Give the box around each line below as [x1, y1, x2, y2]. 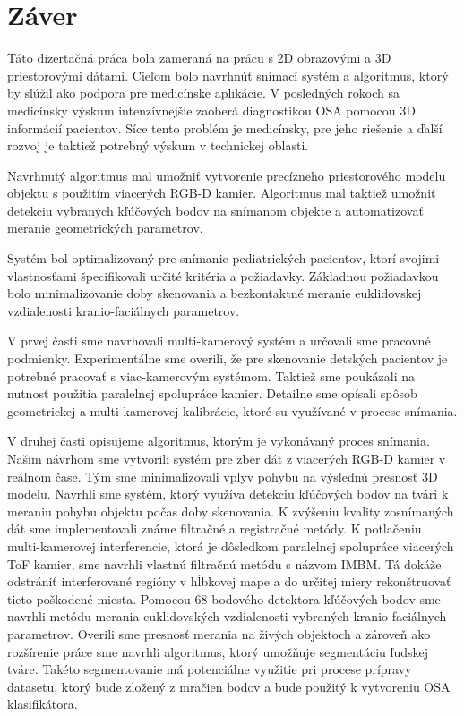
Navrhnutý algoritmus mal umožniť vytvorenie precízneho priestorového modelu [7, 166, 446, 184]
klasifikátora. [7, 695, 78, 713]
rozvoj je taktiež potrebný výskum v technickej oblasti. [7, 136, 309, 155]
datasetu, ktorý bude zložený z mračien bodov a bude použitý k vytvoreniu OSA [7, 677, 451, 695]
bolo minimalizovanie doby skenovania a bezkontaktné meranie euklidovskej [7, 284, 422, 303]
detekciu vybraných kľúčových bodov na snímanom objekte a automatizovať [7, 200, 424, 219]
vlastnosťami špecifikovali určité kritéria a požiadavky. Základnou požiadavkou [7, 266, 439, 285]
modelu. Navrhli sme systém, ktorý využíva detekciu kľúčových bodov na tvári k [7, 484, 449, 503]
